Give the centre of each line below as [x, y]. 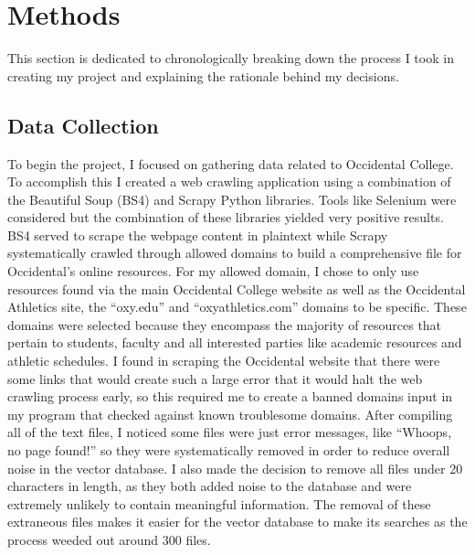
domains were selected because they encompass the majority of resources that [225, 324]
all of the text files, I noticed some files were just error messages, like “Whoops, [230, 432]
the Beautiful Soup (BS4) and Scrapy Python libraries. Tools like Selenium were [232, 199]
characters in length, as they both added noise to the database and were [210, 486]
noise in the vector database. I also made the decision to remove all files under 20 [235, 468]
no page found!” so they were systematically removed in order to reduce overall [229, 450]
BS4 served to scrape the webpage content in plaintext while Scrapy [198, 235]
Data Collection [83, 125]
